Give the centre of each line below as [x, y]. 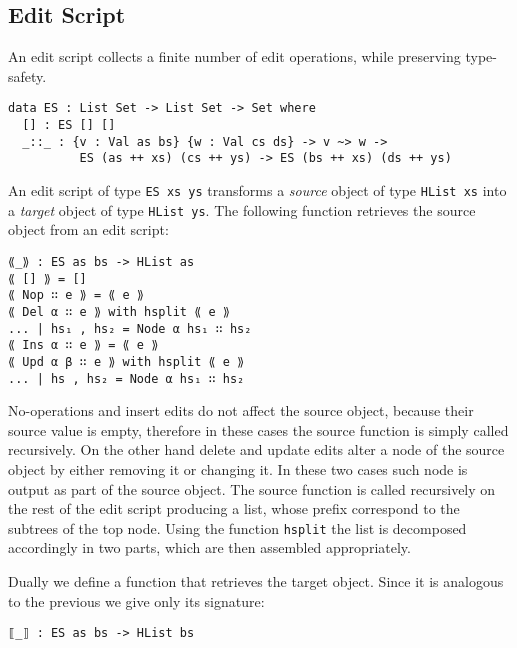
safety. [27, 75]
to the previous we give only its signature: [136, 600]
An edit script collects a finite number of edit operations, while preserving [234, 56]
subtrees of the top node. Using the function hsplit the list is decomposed [237, 527]
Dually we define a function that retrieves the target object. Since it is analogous [256, 580]
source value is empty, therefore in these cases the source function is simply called [258, 429]
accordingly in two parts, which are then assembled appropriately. [209, 547]
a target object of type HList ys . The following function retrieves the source [242, 209]
